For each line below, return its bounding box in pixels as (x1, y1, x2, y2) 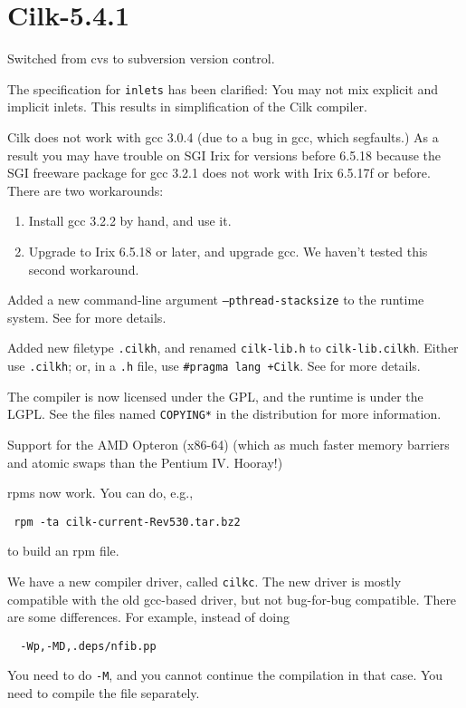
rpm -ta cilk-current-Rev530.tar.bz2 (14, 515, 241, 529)
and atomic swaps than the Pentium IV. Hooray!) (7, 452, 283, 471)
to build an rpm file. (7, 541, 119, 560)
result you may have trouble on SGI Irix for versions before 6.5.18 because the (7, 145, 441, 164)
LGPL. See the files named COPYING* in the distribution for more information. (7, 404, 442, 423)
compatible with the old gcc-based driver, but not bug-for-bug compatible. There (7, 589, 457, 608)
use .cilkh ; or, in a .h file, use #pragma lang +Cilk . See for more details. (7, 356, 421, 375)
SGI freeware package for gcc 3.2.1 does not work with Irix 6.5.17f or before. (7, 163, 431, 182)
